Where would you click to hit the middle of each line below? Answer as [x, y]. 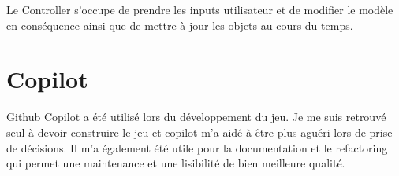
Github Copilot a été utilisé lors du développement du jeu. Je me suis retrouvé [196, 117]
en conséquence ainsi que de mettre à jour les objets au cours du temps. [180, 25]
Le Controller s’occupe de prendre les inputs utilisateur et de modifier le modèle [200, 9]
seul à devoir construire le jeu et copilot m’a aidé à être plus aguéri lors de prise [199, 132]
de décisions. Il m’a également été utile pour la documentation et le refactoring [197, 147]
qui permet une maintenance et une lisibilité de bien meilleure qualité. [176, 163]
